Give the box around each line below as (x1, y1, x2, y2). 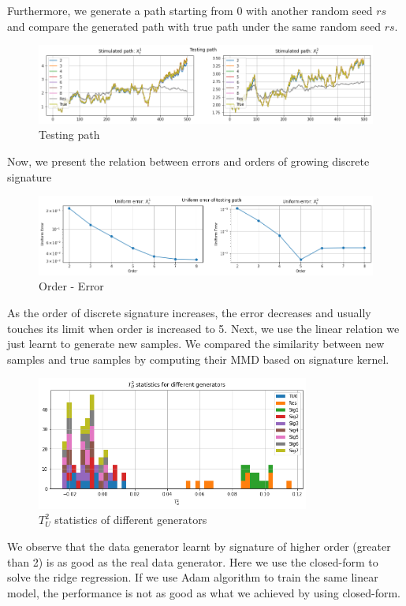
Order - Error (39, 278, 104, 294)
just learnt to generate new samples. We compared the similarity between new (7, 335, 385, 352)
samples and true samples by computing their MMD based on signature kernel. (7, 350, 389, 367)
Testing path (39, 126, 100, 143)
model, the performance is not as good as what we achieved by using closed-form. (7, 584, 401, 600)
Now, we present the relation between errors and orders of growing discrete (7, 152, 370, 169)
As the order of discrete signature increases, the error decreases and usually (7, 304, 371, 320)
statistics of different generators (54, 511, 207, 528)
